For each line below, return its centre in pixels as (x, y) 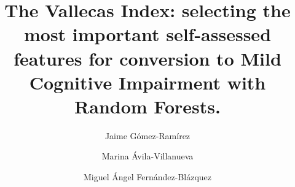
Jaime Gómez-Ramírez (147, 135)
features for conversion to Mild (147, 58)
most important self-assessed (147, 34)
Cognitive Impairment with (147, 82)
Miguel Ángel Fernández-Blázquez (147, 177)
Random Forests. (147, 106)
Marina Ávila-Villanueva (147, 156)
